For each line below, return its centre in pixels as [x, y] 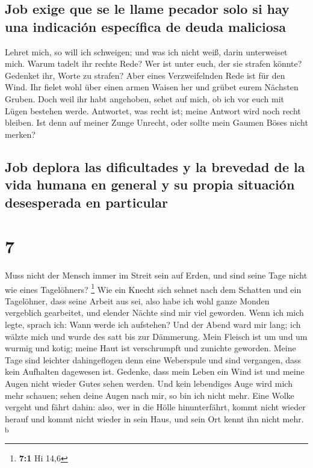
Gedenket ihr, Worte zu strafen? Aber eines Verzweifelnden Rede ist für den [145, 75]
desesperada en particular [86, 202]
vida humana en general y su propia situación [150, 184]
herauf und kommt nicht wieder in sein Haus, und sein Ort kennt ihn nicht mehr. [154, 418]
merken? [20, 134]
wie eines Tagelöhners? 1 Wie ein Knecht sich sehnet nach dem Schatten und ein [153, 288]
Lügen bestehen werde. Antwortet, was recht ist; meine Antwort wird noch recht [153, 110]
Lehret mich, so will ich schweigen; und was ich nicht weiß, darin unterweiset [146, 51]
